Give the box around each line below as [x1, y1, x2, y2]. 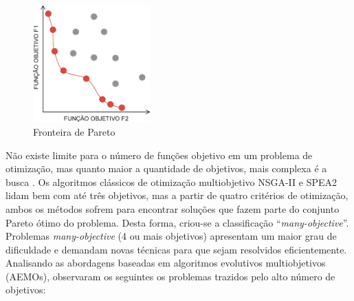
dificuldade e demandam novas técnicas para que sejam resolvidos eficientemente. [5, 242, 347, 256]
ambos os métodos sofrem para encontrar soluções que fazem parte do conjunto [5, 201, 340, 216]
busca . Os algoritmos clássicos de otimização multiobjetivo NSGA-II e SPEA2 [5, 174, 338, 189]
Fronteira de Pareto [33, 124, 115, 138]
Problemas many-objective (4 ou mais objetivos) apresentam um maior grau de [5, 229, 337, 243]
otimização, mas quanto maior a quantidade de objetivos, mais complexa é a [5, 161, 327, 176]
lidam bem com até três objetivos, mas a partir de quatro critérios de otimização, [5, 188, 349, 203]
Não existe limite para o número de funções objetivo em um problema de [5, 147, 313, 162]
